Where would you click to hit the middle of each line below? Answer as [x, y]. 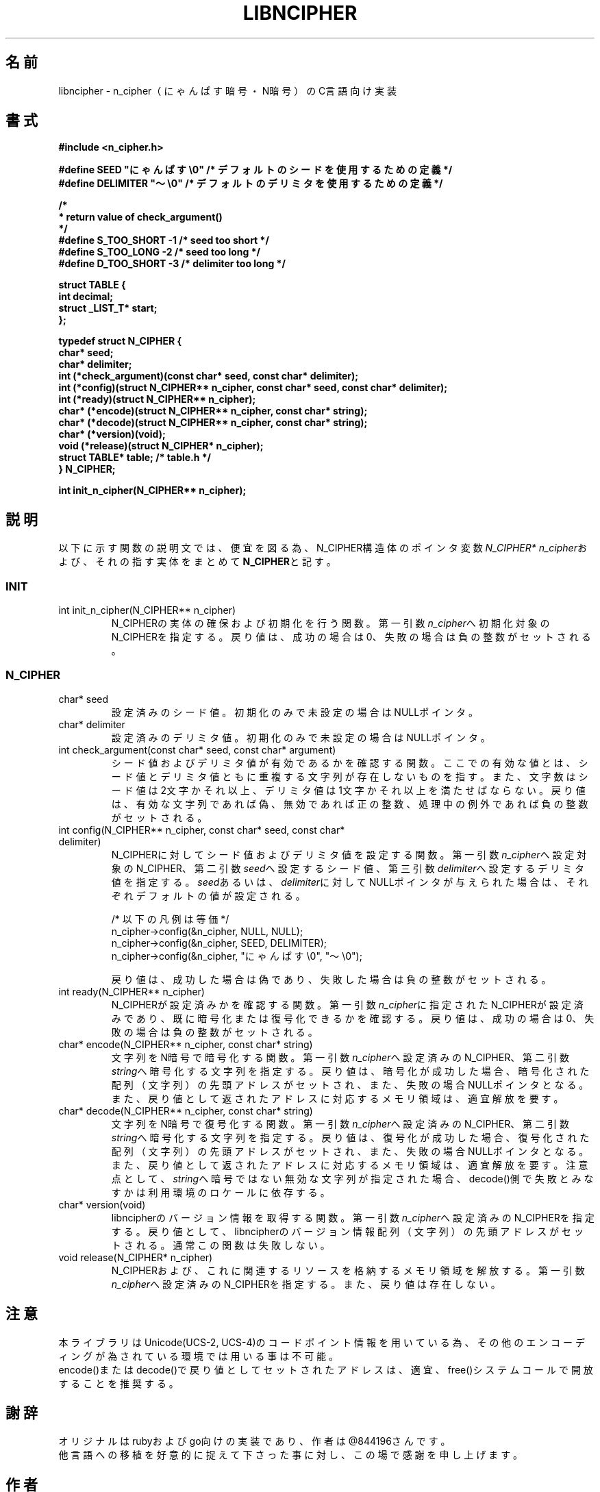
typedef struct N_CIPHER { [120, 341]
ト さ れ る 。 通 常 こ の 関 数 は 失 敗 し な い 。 [221, 1245]
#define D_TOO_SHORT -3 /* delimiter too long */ [172, 264]
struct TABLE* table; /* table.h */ [135, 458]
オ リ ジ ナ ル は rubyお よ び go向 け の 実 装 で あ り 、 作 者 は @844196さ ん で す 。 [254, 1441]
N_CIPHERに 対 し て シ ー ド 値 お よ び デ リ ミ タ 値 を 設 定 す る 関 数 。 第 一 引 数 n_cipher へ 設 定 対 [349, 854]
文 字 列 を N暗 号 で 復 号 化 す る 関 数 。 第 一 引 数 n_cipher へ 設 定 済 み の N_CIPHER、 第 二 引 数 [340, 1123]
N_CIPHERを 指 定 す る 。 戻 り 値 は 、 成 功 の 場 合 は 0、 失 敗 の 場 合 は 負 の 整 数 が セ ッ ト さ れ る [351, 637]
